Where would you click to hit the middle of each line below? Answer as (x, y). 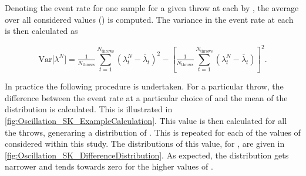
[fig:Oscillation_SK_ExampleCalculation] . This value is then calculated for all (146, 120)
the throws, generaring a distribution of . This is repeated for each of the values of (153, 132)
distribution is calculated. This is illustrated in (89, 109)
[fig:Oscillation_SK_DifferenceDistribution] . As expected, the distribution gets (147, 155)
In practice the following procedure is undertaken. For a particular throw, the (144, 86)
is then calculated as (41, 31)
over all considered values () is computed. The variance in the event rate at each (149, 19)
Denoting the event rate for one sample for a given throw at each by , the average (152, 8)
